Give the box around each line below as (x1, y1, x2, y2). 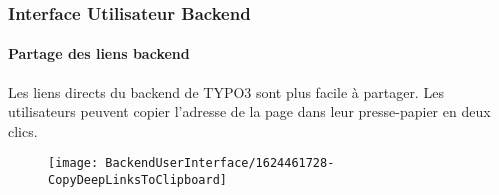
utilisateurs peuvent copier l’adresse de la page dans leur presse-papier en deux (8, 101, 491, 122)
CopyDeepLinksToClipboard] (48, 173, 227, 188)
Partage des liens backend (8, 43, 190, 64)
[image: (48, 156, 99, 171)
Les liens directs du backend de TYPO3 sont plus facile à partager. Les (8, 81, 444, 102)
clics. (8, 120, 38, 141)
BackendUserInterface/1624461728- (105, 156, 335, 171)
